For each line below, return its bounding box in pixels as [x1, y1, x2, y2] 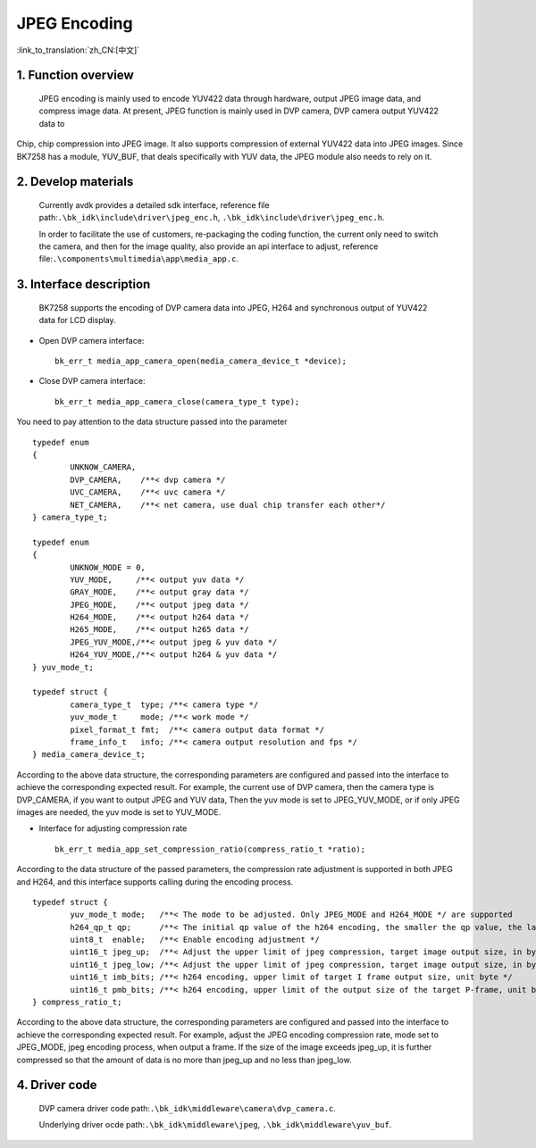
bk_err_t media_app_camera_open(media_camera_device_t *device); [54, 356, 348, 366]
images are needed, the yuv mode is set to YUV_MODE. [16, 806, 222, 817]
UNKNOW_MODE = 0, [70, 562, 147, 572]
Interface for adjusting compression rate [38, 823, 188, 834]
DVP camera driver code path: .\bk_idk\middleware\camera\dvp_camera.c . [38, 1103, 337, 1113]
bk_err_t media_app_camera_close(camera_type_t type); [54, 396, 300, 406]
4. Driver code [16, 1077, 97, 1093]
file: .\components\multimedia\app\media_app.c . [38, 254, 239, 264]
